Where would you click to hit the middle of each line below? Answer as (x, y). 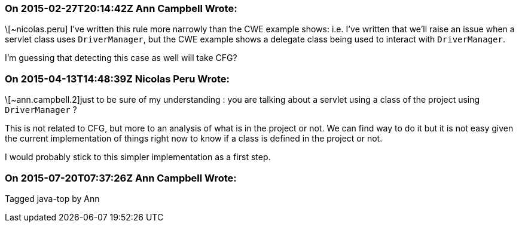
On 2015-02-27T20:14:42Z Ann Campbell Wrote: (121, 8)
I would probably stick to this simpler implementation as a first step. (138, 157)
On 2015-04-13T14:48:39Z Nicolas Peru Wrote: (117, 79)
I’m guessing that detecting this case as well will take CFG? (121, 58)
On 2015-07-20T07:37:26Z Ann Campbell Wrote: (121, 178)
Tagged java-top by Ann (52, 198)
